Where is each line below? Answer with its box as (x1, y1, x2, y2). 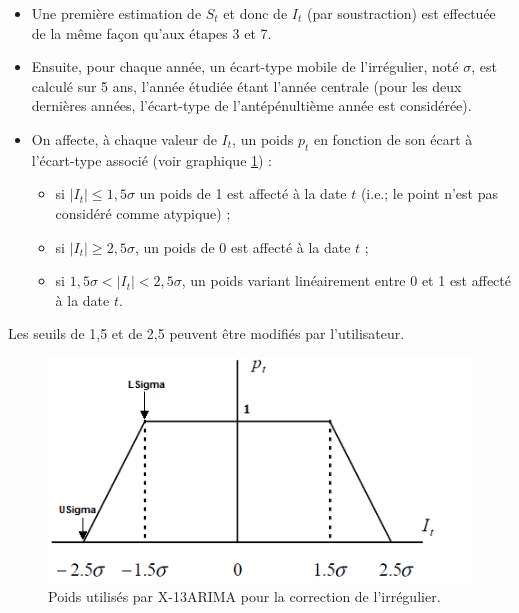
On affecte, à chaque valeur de (31, 128, 217, 149)
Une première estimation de (31, 3, 202, 23)
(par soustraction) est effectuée (306, 3, 496, 23)
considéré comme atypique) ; (55, 202, 231, 223)
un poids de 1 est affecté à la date (139, 183, 347, 204)
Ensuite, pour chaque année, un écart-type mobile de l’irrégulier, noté (31, 56, 459, 77)
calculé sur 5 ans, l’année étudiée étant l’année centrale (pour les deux (31, 75, 462, 96)
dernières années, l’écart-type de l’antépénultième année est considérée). (31, 95, 472, 116)
